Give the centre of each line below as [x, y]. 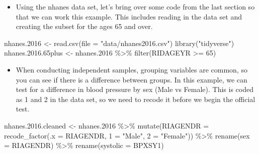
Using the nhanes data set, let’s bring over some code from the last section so [135, 6]
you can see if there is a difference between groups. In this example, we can [132, 79]
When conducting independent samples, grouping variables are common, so [132, 69]
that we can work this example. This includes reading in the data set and [129, 16]
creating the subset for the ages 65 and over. [84, 26]
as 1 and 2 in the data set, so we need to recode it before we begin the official [136, 99]
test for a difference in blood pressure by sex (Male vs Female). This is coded [135, 89]
